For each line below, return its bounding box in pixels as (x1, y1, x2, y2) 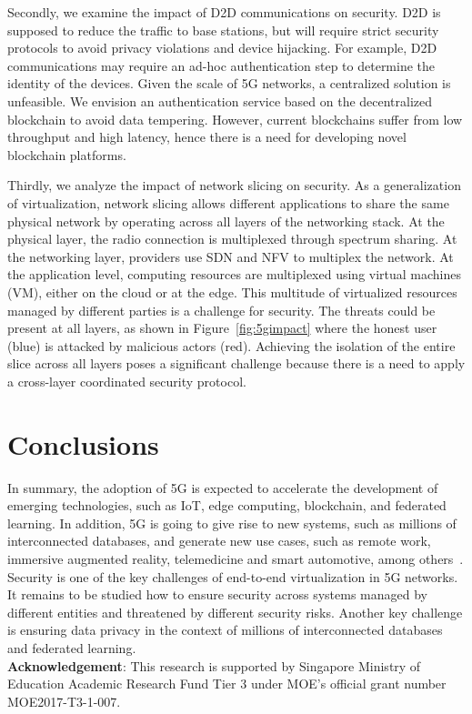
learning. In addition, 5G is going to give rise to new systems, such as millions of (7, 513, 457, 532)
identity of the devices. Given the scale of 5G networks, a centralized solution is (7, 74, 451, 93)
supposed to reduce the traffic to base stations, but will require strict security (7, 20, 439, 39)
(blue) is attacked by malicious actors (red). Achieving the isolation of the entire (7, 336, 456, 355)
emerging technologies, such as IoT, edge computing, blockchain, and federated (7, 496, 447, 515)
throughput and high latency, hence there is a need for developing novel (7, 127, 407, 146)
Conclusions (7, 425, 159, 462)
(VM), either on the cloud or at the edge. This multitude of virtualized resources (7, 282, 457, 301)
